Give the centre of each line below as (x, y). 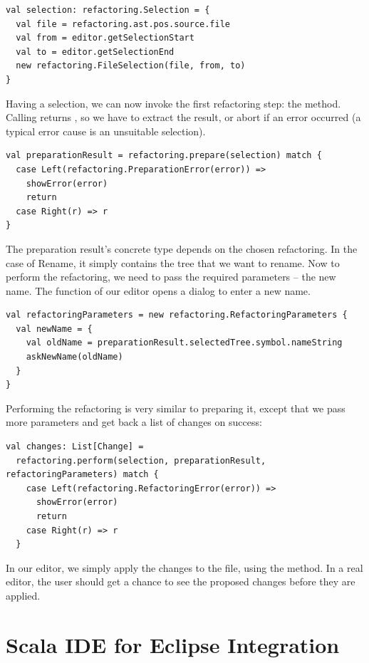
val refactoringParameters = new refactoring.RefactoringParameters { (177, 315)
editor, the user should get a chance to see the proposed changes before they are (181, 581)
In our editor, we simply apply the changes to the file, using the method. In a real (184, 567)
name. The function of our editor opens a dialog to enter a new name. (158, 290)
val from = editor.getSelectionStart (105, 38)
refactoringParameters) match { (82, 475)
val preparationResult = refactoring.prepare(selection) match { (164, 156)
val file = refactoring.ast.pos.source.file (123, 24)
